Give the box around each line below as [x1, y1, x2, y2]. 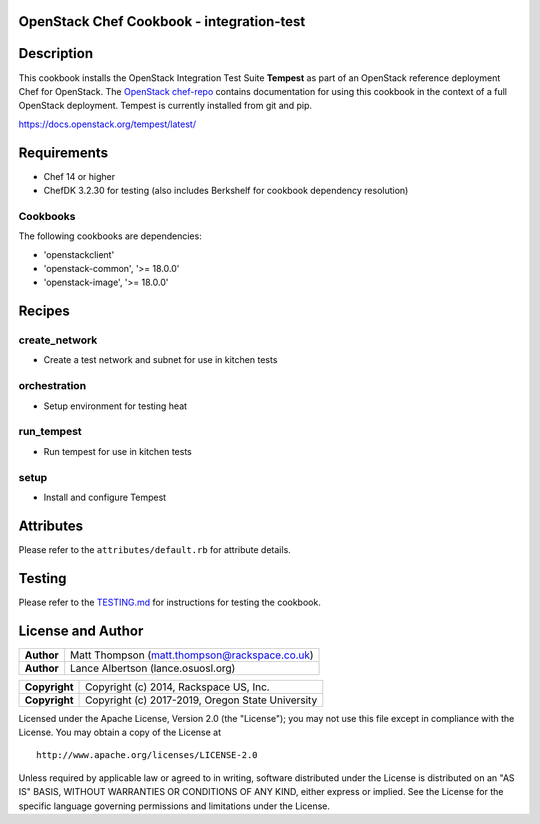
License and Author [18, 622, 144, 639]
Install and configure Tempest [43, 491, 167, 503]
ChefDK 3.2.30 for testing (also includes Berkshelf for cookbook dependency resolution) [43, 185, 409, 196]
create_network [18, 333, 98, 347]
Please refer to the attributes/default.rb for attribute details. [18, 543, 292, 555]
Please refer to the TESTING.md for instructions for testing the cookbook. [18, 596, 322, 608]
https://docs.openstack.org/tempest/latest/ [18, 118, 197, 130]
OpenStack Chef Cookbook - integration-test [18, 13, 306, 30]
